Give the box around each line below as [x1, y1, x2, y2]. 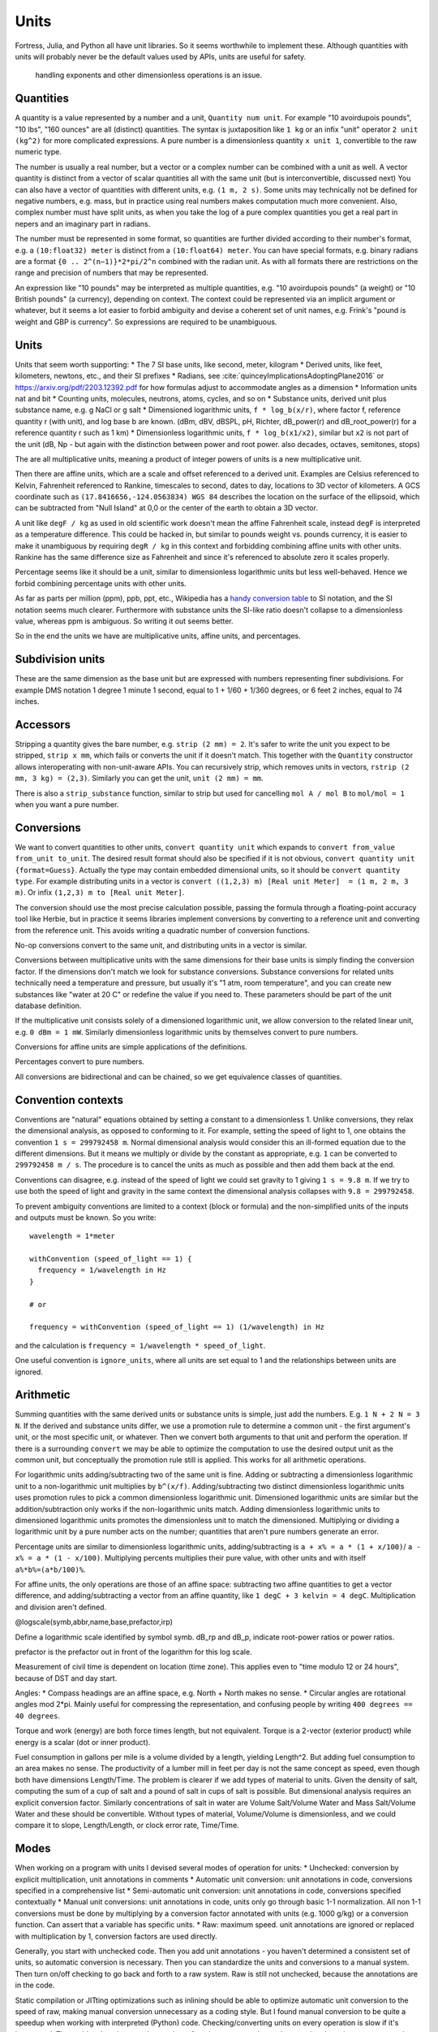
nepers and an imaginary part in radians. [15, 219, 151, 228]
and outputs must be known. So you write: [15, 1212, 157, 1222]
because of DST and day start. [15, 1673, 118, 1682]
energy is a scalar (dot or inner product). [15, 1737, 151, 1747]
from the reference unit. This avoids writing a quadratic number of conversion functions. [15, 925, 311, 935]
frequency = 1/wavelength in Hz [37, 1266, 166, 1275]
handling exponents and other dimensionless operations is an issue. [35, 70, 263, 80]
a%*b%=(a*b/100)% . [15, 1565, 86, 1574]
